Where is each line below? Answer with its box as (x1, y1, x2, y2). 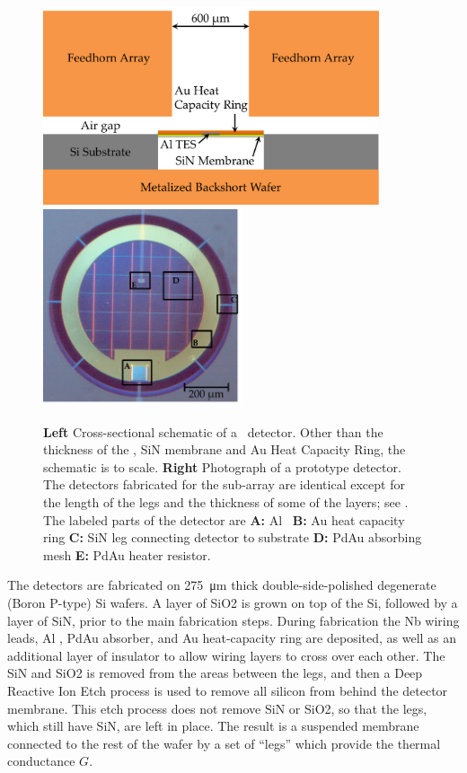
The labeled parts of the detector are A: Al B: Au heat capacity (43, 510, 405, 529)
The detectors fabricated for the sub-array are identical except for (43, 475, 405, 494)
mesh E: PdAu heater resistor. (43, 545, 211, 564)
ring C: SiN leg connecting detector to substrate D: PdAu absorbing (43, 528, 422, 547)
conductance (7, 751, 75, 770)
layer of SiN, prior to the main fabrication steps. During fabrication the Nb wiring (7, 610, 460, 629)
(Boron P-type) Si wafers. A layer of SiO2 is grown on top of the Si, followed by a (7, 593, 458, 612)
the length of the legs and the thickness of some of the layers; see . (43, 493, 409, 512)
